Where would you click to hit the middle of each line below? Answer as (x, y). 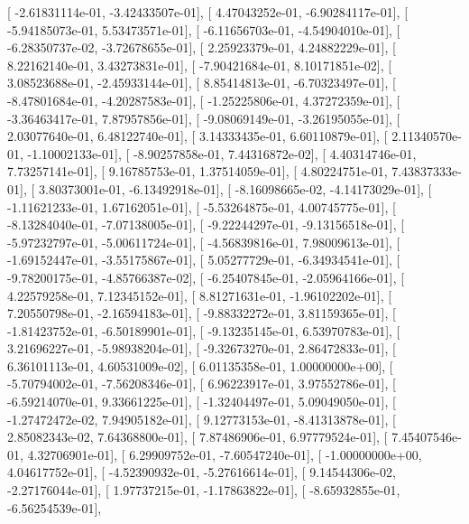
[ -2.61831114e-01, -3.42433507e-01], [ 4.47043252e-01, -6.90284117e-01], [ (208, 12)
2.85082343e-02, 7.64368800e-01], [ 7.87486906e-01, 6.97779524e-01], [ (198, 437)
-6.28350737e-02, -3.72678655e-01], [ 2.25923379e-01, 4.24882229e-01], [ (202, 47)
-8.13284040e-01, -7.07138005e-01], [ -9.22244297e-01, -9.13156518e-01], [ (206, 225)
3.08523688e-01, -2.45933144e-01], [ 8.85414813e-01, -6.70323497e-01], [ (202, 83)
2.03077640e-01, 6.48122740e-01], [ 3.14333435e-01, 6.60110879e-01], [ (198, 136)
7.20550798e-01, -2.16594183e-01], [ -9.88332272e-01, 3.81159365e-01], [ (202, 313)
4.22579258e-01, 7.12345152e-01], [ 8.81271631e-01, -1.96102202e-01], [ (200, 295)
